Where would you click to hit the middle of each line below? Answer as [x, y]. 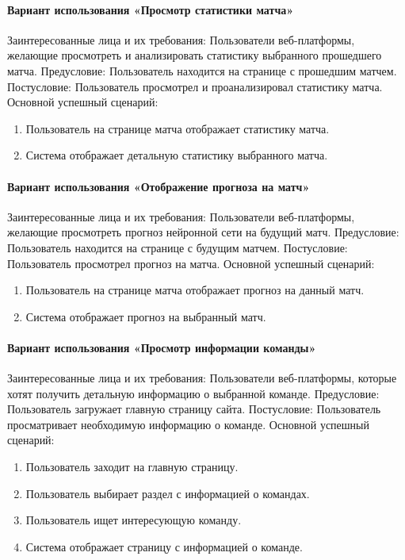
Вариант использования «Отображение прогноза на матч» [159, 186]
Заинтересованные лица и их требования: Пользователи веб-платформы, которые [202, 378]
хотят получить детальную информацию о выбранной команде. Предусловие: [193, 393]
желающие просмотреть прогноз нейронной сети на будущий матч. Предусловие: [203, 232]
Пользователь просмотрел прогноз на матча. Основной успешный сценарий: [191, 263]
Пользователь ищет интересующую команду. [134, 520]
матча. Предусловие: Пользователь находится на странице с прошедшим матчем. [202, 70]
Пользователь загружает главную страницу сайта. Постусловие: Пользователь [194, 409]
